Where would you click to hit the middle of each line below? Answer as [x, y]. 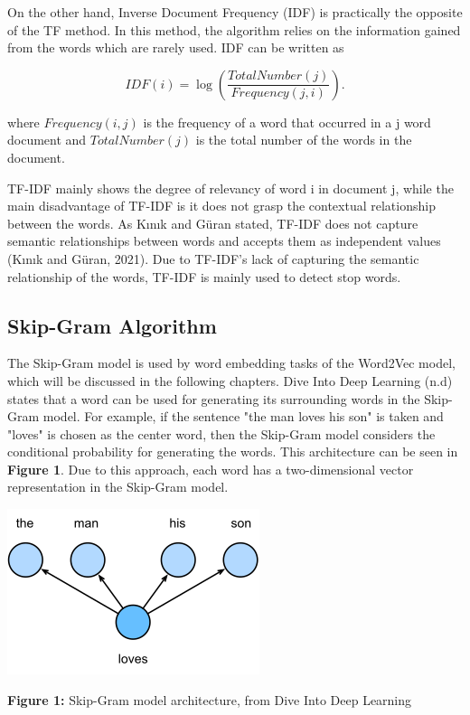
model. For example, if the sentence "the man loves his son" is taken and [243, 416]
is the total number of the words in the [304, 140]
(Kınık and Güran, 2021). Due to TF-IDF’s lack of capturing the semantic [213, 258]
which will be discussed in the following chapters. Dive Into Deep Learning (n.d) [230, 380]
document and [47, 140]
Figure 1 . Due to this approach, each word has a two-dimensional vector [211, 469]
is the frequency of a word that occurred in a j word [287, 122]
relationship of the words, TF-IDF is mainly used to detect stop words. [204, 276]
